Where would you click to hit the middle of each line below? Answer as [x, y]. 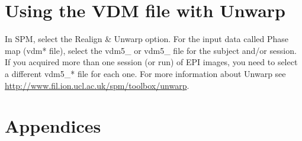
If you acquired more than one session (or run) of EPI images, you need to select [151, 62]
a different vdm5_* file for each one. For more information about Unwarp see [145, 73]
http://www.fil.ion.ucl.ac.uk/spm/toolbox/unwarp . [97, 85]
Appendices [53, 126]
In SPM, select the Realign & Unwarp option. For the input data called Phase [147, 39]
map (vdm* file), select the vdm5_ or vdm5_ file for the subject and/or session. [151, 50]
